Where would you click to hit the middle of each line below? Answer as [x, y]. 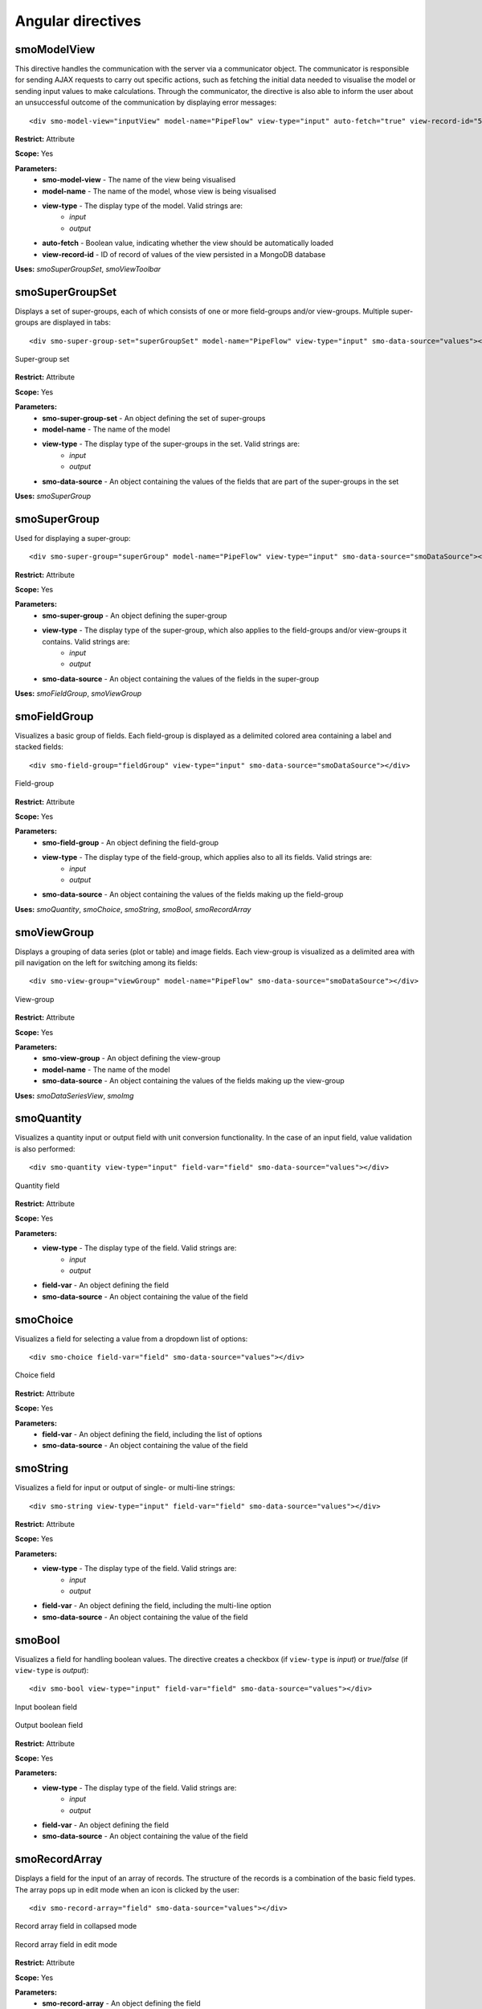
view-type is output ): [52, 1671]
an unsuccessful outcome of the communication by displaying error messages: [146, 102]
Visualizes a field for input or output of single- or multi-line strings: [125, 1487]
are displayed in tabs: [76, 322]
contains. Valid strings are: [86, 641]
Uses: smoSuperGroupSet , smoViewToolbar [88, 268]
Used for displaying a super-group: [73, 538]
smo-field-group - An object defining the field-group [131, 842]
